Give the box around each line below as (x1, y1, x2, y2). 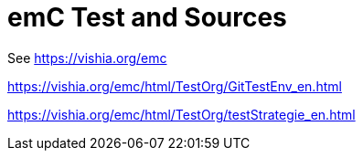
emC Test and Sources (7, 2, 287, 33)
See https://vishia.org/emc (7, 49, 167, 66)
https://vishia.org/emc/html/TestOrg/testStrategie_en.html (7, 106, 356, 122)
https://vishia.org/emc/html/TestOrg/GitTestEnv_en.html (7, 78, 342, 94)
